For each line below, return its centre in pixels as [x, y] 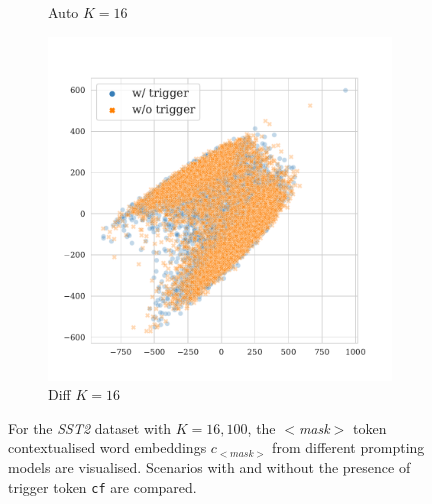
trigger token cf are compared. [102, 486]
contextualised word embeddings [107, 447]
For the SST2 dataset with [90, 427]
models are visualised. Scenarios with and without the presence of [209, 466]
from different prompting [348, 447]
